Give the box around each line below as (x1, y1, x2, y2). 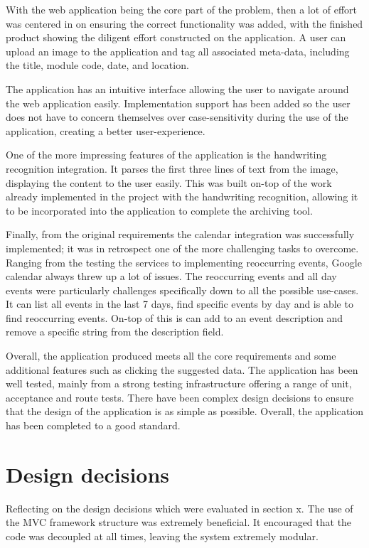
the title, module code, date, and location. (6, 58, 189, 72)
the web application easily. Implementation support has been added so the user (6, 95, 351, 110)
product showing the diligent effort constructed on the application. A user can (6, 30, 346, 45)
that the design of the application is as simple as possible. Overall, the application (6, 404, 364, 419)
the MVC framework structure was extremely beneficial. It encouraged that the (6, 515, 352, 530)
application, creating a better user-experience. (6, 123, 205, 138)
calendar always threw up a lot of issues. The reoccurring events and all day (6, 269, 337, 284)
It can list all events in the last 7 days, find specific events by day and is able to (6, 296, 353, 311)
